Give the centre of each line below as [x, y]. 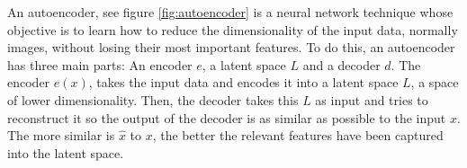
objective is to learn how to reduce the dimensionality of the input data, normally [233, 29]
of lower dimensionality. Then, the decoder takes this [153, 99]
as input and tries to [372, 99]
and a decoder [341, 64]
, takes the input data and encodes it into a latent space [243, 82]
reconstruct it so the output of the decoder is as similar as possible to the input [227, 117]
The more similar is [61, 135]
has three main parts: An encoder [100, 64]
